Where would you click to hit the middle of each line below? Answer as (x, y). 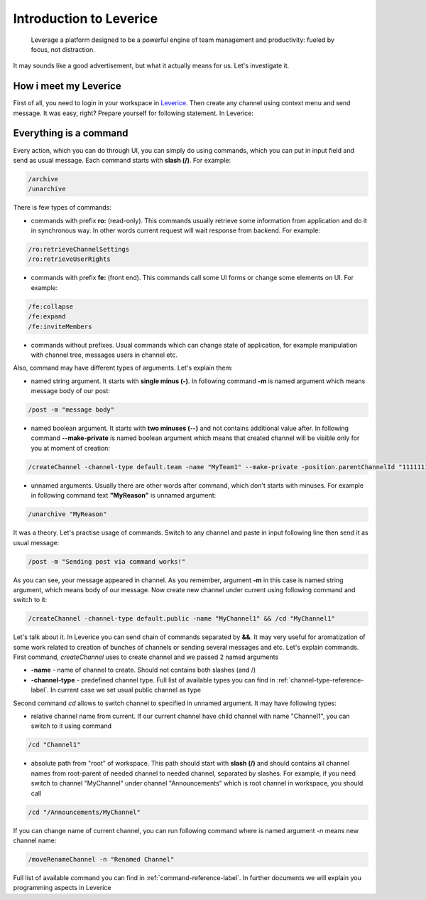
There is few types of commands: (62, 208)
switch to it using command (71, 726)
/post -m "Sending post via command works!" (107, 561)
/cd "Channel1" (54, 745)
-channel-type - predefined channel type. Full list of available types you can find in (153, 680)
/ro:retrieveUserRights (70, 259)
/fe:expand (47, 317)
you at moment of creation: (70, 448)
